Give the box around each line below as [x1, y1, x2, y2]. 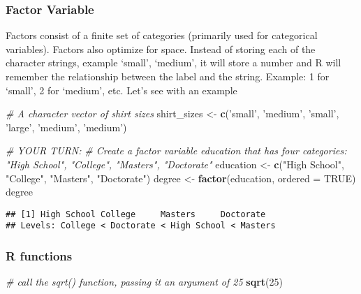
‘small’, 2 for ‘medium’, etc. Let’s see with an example [6, 82, 237, 97]
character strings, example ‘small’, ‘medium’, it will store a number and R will [6, 55, 341, 70]
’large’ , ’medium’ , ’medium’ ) [6, 119, 127, 134]
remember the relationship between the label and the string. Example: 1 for [6, 69, 330, 83]
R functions [6, 247, 73, 264]
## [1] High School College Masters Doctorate [6, 209, 266, 219]
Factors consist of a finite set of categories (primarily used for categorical [6, 28, 318, 43]
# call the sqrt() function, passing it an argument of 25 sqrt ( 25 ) [6, 274, 283, 289]
